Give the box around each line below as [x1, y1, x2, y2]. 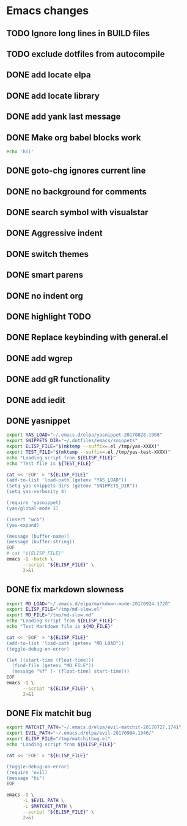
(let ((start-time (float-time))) [6, 657, 95, 663]
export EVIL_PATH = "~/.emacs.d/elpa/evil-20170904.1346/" [6, 730, 155, 736]
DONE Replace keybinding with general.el [6, 332, 168, 343]
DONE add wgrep [6, 353, 73, 364]
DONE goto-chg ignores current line [6, 166, 146, 176]
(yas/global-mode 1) [6, 505, 59, 511]
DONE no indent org [6, 291, 84, 301]
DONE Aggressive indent [6, 228, 103, 239]
